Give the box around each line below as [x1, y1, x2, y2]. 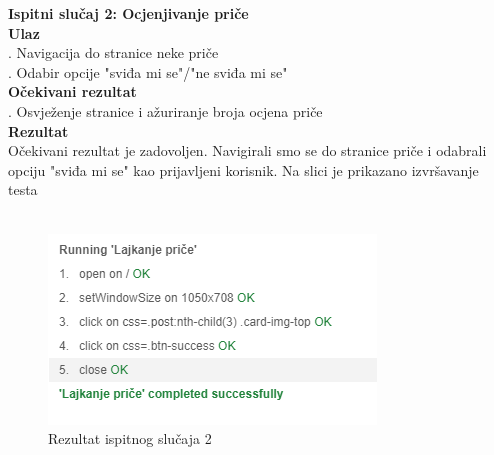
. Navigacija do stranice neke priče [8, 42, 219, 63]
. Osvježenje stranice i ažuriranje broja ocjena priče [8, 100, 323, 121]
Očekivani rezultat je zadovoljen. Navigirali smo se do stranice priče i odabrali [8, 140, 487, 161]
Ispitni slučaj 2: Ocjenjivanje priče [8, 3, 249, 23]
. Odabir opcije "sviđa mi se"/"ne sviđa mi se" [8, 61, 288, 82]
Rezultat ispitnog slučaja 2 [48, 428, 212, 449]
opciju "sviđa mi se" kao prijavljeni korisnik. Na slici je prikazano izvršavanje [8, 159, 479, 180]
